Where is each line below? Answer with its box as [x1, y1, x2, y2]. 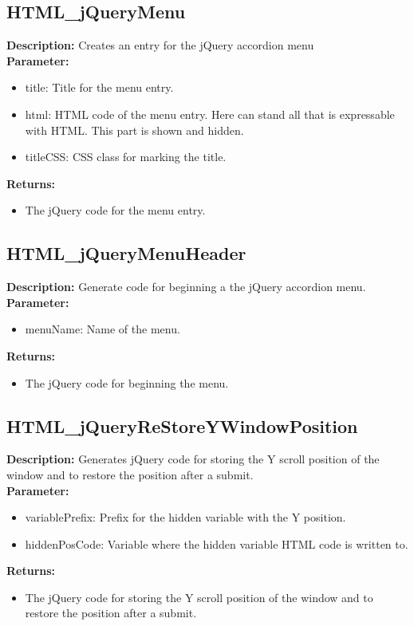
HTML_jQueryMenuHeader [6, 241, 246, 266]
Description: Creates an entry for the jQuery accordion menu [6, 37, 314, 53]
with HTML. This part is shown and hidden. [25, 121, 244, 138]
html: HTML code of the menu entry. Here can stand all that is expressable [25, 105, 395, 122]
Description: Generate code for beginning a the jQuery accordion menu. [6, 278, 366, 295]
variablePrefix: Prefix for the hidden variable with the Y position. [25, 509, 346, 526]
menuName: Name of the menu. [25, 321, 180, 337]
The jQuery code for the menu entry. [25, 202, 206, 219]
